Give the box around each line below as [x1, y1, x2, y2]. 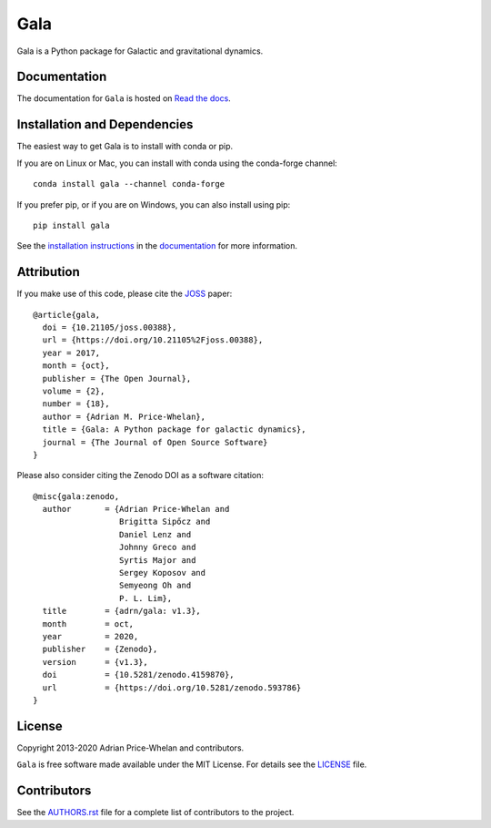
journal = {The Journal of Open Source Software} [42, 437, 268, 447]
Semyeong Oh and [118, 580, 192, 591]
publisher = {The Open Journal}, [42, 373, 192, 383]
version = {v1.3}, [42, 657, 149, 667]
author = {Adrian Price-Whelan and [42, 504, 230, 515]
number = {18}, [42, 399, 110, 409]
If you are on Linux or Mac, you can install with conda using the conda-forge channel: [16, 158, 338, 169]
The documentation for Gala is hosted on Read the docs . [16, 93, 231, 104]
